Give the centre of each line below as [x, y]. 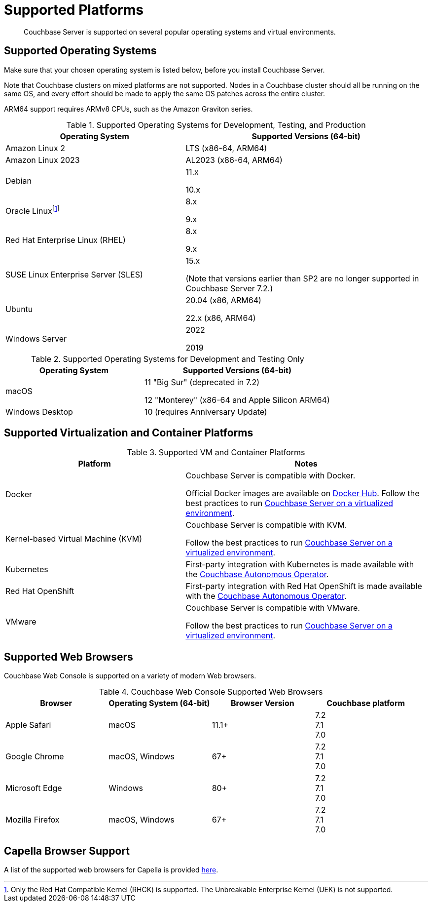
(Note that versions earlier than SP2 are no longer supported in [302, 278]
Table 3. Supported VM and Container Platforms [216, 453]
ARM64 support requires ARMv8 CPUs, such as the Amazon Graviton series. [128, 109]
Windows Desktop [39, 412]
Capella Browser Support [67, 851]
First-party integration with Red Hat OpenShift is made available [304, 586]
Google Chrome [35, 757]
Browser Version [262, 703]
